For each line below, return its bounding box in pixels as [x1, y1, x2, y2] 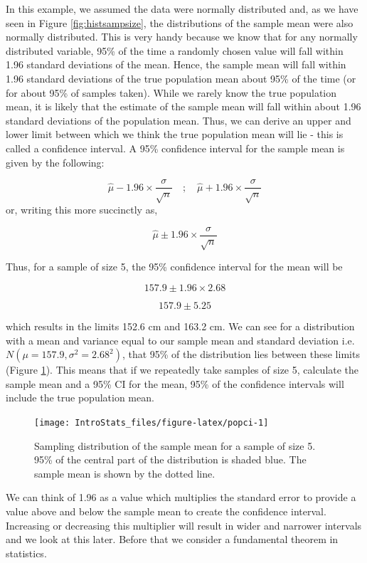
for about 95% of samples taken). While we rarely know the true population [6, 85, 337, 100]
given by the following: [6, 154, 105, 169]
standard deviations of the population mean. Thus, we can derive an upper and [6, 112, 351, 127]
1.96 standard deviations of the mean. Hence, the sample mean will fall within [6, 57, 346, 72]
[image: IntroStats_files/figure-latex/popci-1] [34, 417, 269, 428]
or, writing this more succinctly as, [6, 201, 158, 216]
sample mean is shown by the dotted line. [34, 465, 216, 480]
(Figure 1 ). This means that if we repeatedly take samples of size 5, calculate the [6, 362, 359, 377]
